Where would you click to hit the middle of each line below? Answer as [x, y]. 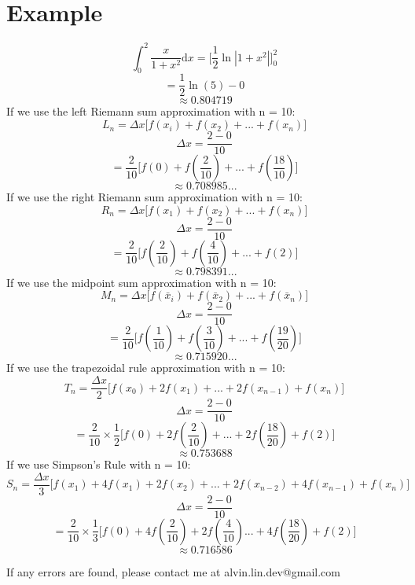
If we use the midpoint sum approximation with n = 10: [141, 282]
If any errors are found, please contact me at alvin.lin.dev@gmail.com [173, 571]
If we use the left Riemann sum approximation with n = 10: [151, 111]
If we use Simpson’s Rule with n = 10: [99, 464]
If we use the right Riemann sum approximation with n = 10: [154, 197]
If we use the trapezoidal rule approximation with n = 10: [146, 368]
